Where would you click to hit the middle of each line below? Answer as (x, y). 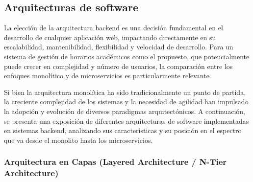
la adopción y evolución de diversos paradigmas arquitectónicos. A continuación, (125, 111)
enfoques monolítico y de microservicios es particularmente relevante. (108, 76)
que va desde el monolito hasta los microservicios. (78, 140)
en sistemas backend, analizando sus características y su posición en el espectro (123, 130)
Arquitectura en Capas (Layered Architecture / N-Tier (115, 162)
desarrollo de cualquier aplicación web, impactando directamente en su (110, 37)
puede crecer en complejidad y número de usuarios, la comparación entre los (118, 66)
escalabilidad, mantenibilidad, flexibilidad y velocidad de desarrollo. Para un (119, 47)
